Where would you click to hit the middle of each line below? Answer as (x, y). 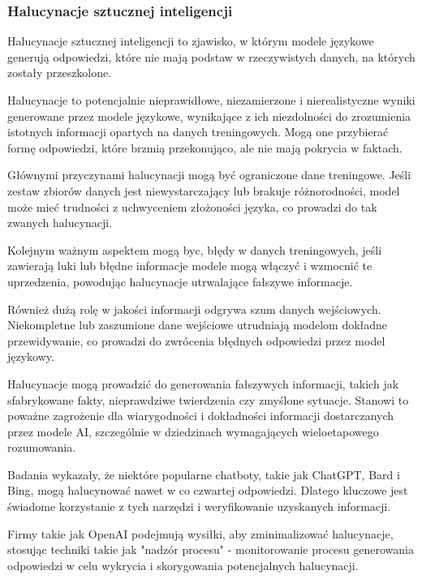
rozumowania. (42, 447)
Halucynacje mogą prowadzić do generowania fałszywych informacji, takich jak (203, 383)
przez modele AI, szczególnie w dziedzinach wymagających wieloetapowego (193, 431)
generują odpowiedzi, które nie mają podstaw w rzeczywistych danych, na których (211, 56)
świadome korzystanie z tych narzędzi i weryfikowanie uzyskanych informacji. (199, 506)
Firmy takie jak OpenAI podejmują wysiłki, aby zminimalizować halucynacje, (200, 533)
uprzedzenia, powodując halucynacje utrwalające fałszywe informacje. (180, 281)
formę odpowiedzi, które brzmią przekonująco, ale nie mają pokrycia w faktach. (205, 147)
